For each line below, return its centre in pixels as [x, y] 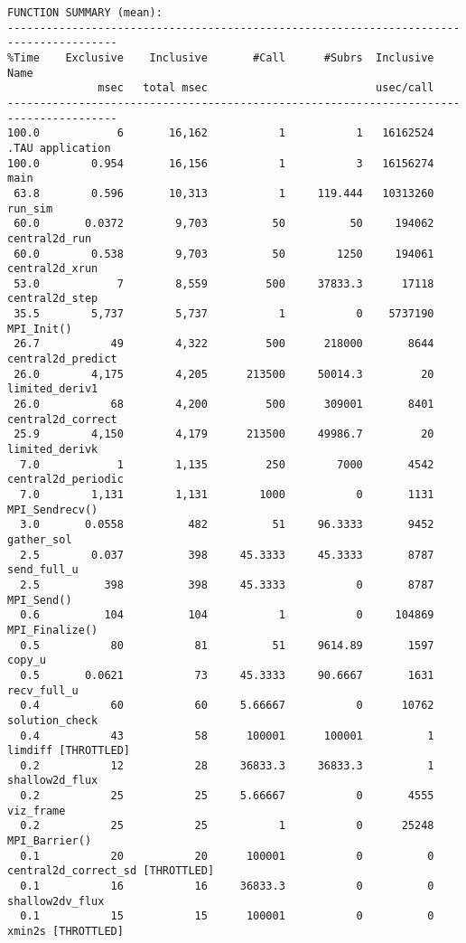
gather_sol [40, 539]
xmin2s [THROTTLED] [65, 932]
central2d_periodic [65, 480]
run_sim [30, 208]
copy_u [27, 660]
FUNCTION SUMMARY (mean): [85, 13]
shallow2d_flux [53, 781]
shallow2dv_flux [56, 901]
